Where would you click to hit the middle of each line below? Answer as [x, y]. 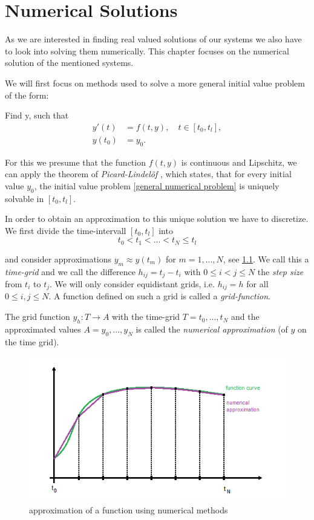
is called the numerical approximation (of [212, 329]
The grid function [38, 317]
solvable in [25, 198]
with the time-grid [146, 317]
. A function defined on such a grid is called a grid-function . [159, 296]
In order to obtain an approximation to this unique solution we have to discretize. [157, 219]
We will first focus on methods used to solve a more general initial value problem [155, 83]
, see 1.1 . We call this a [266, 258]
